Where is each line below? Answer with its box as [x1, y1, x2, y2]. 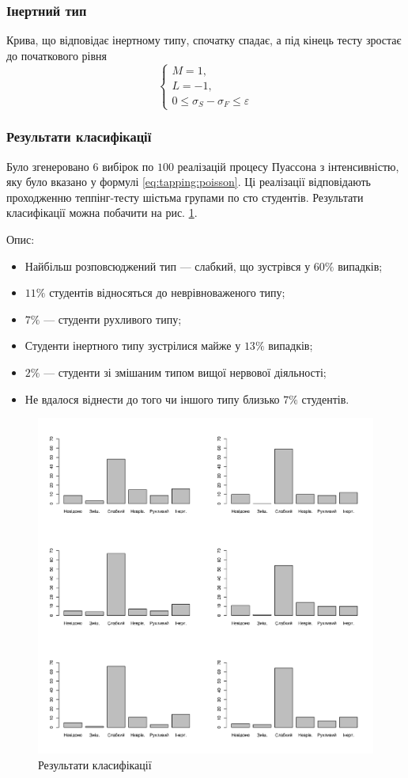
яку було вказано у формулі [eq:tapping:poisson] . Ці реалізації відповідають [6, 173, 371, 190]
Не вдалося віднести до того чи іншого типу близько [25, 390, 280, 407]
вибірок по [102, 157, 154, 174]
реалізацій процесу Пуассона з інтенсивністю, [177, 157, 399, 174]
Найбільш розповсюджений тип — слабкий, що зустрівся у [25, 257, 311, 274]
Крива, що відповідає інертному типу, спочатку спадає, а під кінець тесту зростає [6, 32, 402, 48]
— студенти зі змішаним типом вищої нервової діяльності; [43, 364, 327, 381]
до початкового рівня [6, 47, 108, 63]
